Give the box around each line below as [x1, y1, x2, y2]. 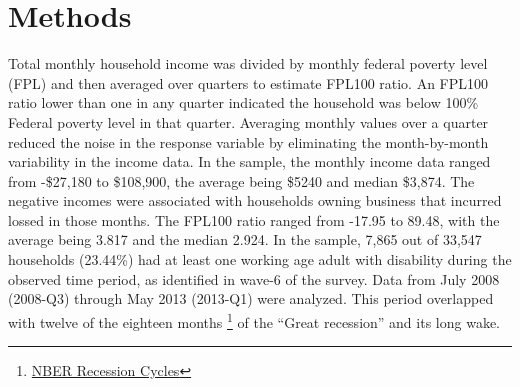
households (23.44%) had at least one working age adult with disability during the [8, 249, 512, 270]
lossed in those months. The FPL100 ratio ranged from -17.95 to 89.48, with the [8, 209, 500, 230]
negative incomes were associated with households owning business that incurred [8, 190, 502, 211]
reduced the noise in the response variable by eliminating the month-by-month [8, 131, 489, 152]
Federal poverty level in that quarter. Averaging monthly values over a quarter [8, 111, 489, 132]
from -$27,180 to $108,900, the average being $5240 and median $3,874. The [8, 170, 475, 191]
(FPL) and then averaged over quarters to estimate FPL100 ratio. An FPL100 [8, 72, 489, 93]
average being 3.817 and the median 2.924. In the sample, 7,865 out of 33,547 [8, 229, 482, 250]
